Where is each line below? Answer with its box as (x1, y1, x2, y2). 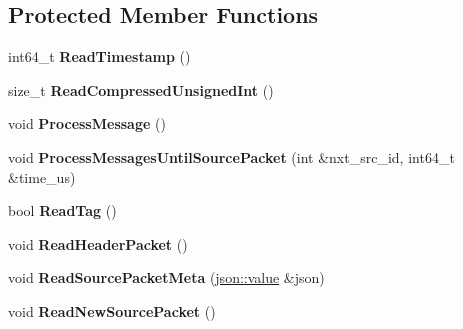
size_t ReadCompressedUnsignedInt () (8, 79, 274, 100)
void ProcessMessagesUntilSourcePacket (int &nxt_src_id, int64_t (8, 146, 455, 167)
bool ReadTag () (8, 200, 117, 221)
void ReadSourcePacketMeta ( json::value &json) (8, 267, 325, 288)
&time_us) (8, 166, 76, 187)
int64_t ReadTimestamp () (8, 46, 191, 67)
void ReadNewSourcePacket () (8, 300, 216, 321)
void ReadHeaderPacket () (8, 233, 188, 254)
